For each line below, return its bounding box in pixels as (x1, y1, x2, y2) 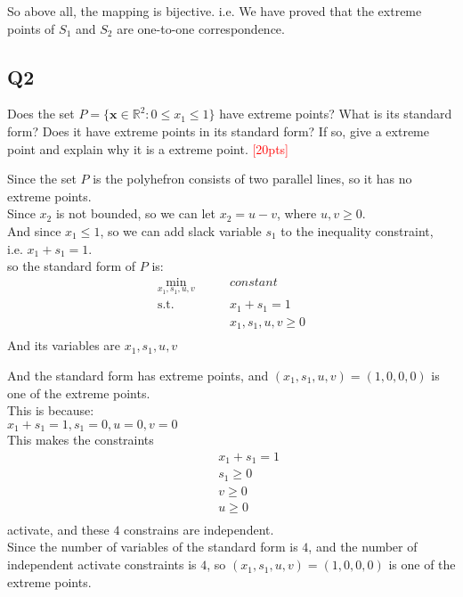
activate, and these (7, 519, 110, 538)
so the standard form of (7, 257, 136, 275)
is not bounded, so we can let (55, 204, 215, 223)
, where (276, 204, 317, 223)
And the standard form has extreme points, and (7, 365, 269, 384)
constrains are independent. (124, 519, 274, 538)
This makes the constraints (7, 430, 154, 449)
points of (7, 19, 55, 37)
